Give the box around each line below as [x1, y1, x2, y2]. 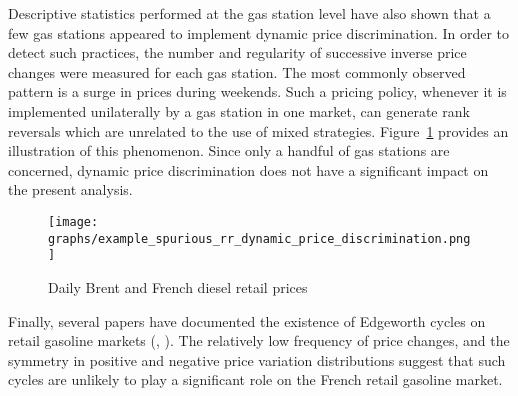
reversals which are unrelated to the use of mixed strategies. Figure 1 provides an [8, 120, 509, 141]
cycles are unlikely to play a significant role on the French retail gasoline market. [8, 369, 503, 390]
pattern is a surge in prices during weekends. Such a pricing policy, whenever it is [8, 81, 507, 102]
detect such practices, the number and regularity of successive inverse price [8, 42, 467, 63]
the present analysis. [8, 179, 133, 200]
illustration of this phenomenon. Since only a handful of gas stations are [8, 140, 450, 161]
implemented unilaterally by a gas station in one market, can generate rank [8, 100, 470, 121]
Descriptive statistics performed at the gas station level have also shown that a [8, 3, 491, 23]
